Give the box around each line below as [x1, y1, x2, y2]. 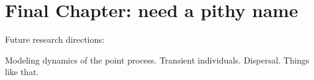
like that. [5, 65, 39, 78]
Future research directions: [5, 33, 105, 46]
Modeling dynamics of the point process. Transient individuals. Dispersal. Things [5, 53, 310, 66]
